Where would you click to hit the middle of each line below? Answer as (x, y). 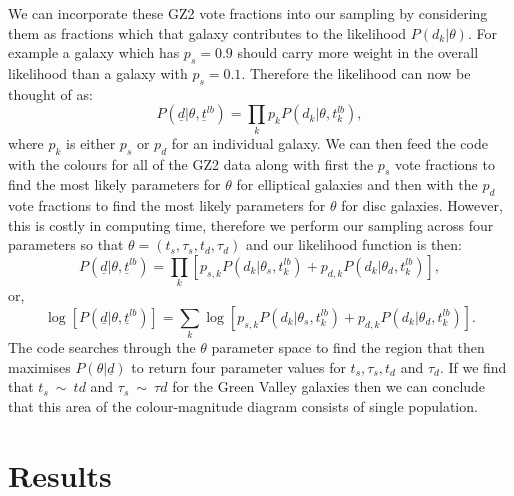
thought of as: (50, 93)
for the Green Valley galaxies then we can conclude (329, 386)
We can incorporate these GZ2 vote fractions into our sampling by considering (248, 13)
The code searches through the (102, 347)
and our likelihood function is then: (354, 244)
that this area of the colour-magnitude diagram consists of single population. (243, 405)
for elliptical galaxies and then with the (357, 184)
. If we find (473, 366)
